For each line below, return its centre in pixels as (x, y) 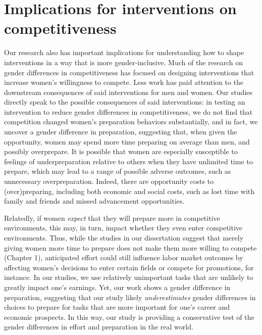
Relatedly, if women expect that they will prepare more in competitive (112, 218)
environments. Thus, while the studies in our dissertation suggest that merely (124, 237)
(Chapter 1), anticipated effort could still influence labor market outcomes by (124, 257)
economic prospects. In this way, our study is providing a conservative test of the (129, 317)
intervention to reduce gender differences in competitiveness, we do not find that (128, 111)
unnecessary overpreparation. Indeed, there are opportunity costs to (109, 181)
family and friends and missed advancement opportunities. (94, 201)
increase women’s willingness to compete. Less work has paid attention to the (124, 82)
